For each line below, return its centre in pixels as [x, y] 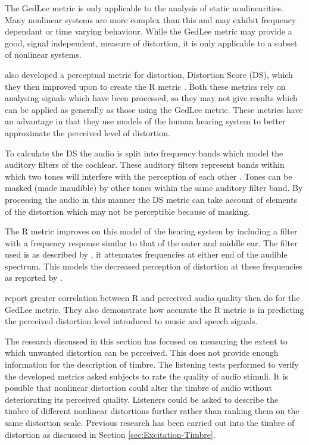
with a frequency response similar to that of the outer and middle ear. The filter [151, 242]
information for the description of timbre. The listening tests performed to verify [152, 364]
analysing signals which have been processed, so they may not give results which [151, 98]
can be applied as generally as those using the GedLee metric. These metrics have [154, 109]
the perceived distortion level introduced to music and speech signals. [131, 321]
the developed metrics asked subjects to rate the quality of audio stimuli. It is [147, 376]
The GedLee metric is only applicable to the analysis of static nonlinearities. [144, 8]
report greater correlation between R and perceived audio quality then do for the [152, 298]
